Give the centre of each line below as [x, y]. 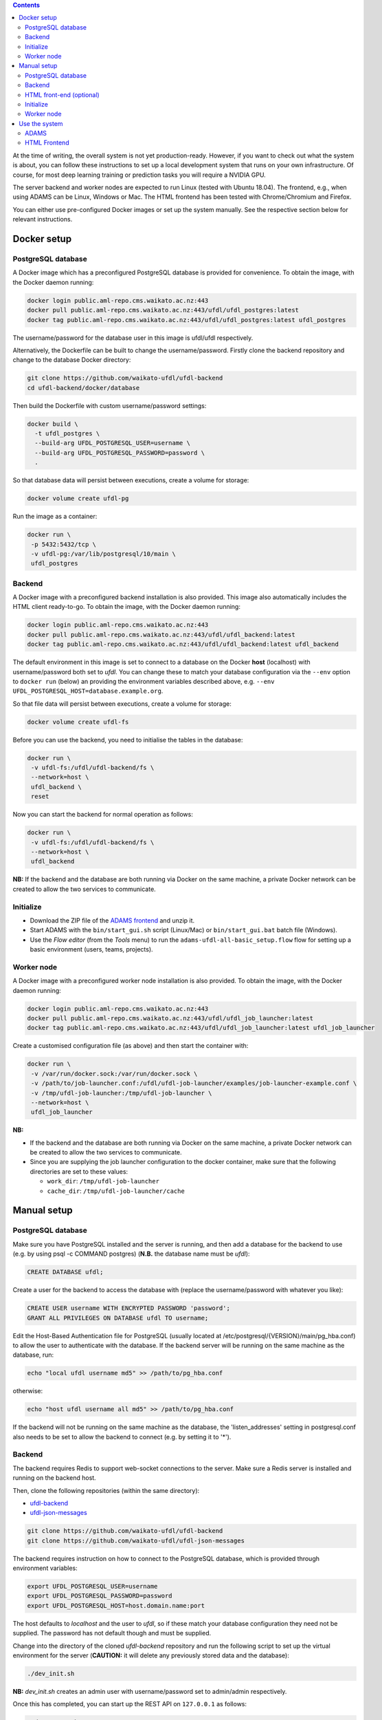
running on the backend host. [54, 1478]
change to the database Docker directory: [72, 360]
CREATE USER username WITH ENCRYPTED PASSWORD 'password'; [128, 1308]
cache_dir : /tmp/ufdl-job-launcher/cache [116, 1191]
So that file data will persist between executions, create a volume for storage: [122, 703]
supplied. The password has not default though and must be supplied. [112, 1633]
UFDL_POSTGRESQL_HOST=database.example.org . [88, 691]
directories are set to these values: [79, 1171]
